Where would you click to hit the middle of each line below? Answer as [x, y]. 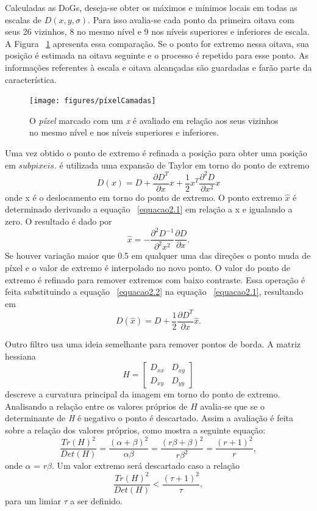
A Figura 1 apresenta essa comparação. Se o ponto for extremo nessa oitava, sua [157, 43]
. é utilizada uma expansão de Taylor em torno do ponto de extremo [182, 165]
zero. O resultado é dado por [59, 221]
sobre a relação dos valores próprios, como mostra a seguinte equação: [135, 429]
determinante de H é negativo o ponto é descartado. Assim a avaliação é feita [149, 418]
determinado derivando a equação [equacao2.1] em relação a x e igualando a [149, 209]
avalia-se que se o [233, 406]
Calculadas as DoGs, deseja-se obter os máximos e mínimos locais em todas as [151, 7]
